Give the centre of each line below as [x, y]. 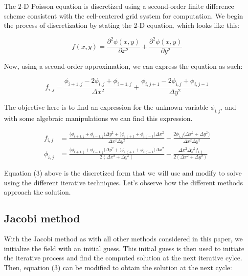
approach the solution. [37, 192]
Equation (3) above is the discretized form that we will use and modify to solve [123, 173]
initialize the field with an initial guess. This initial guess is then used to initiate [124, 248]
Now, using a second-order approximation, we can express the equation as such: [123, 66]
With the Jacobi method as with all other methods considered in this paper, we [123, 239]
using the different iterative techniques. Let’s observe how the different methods [124, 182]
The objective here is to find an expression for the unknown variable [106, 107]
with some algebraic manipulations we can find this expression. [98, 118]
